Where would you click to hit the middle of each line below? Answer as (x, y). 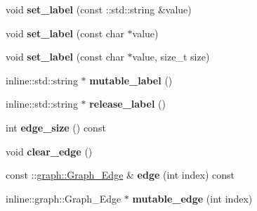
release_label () (127, 104)
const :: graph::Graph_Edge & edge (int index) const (120, 175)
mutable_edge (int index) (192, 198)
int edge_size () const (56, 127)
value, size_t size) (171, 57)
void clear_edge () (49, 151)
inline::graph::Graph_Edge (64, 198)
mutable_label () (131, 80)
